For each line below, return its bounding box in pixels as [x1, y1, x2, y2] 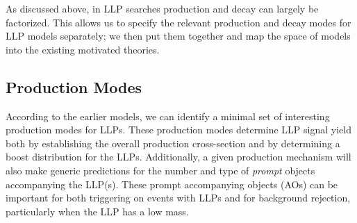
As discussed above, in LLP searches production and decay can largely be [6, 1, 319, 15]
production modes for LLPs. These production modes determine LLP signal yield [6, 122, 351, 137]
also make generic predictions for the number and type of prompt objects [6, 163, 315, 177]
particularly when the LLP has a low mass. [6, 204, 189, 218]
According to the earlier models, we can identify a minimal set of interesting [6, 108, 330, 123]
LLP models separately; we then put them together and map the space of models [6, 28, 351, 43]
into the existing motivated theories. [6, 42, 160, 56]
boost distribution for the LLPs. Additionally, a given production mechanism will [6, 149, 351, 164]
